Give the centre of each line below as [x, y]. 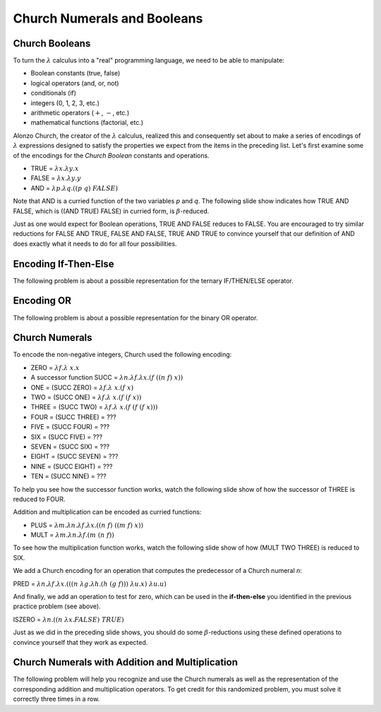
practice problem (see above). [57, 606]
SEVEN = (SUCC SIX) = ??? [70, 446]
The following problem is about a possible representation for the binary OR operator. [135, 318]
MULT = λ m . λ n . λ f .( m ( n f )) [72, 535]
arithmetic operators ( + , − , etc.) [80, 113]
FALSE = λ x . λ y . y [56, 178]
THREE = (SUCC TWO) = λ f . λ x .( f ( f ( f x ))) [94, 407]
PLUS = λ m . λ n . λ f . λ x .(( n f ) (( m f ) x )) [87, 525]
